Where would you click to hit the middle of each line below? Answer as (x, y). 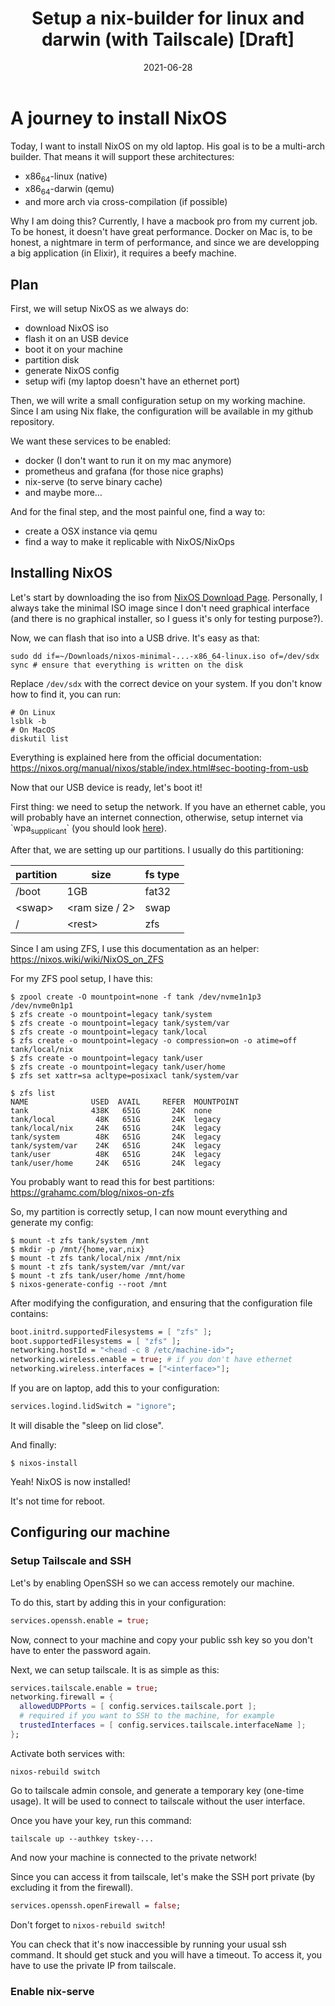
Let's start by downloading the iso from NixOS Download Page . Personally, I (166, 597)
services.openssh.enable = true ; (80, 1620)
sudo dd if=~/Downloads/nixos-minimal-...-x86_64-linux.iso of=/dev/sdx (165, 656)
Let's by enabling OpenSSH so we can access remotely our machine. (152, 1583)
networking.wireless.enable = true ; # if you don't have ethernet (151, 1360)
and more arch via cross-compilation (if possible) (126, 202)
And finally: (33, 1444)
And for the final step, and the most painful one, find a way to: (138, 512)
